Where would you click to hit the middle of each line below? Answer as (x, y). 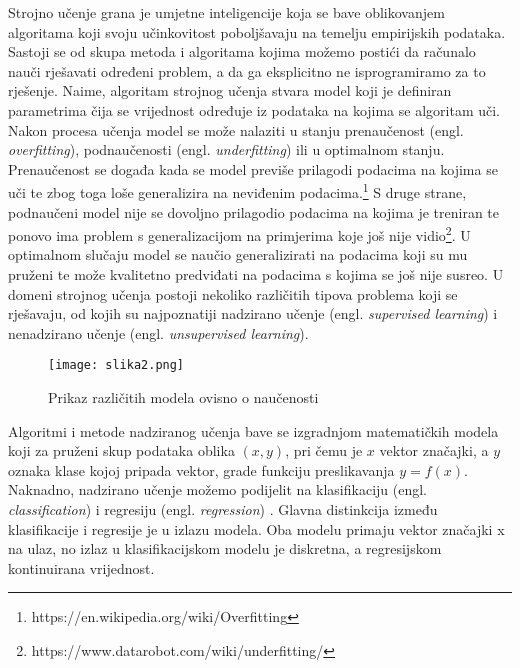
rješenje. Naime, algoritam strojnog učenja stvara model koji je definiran (230, 90)
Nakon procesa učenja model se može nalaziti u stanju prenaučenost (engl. (236, 129)
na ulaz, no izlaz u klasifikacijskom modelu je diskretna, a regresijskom (225, 548)
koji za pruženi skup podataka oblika (121, 450)
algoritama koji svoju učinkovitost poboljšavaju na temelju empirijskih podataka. (257, 31)
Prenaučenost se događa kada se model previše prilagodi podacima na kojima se (253, 168)
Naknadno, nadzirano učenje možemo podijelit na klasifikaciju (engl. (218, 489)
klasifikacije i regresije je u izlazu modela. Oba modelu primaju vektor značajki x (256, 528)
